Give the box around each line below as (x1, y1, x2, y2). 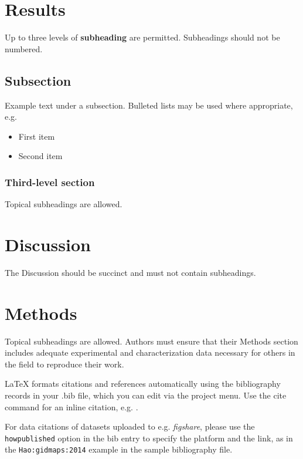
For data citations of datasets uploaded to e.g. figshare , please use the (5, 420, 255, 433)
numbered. (5, 42, 43, 55)
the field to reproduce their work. (5, 357, 124, 370)
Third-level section (5, 174, 95, 189)
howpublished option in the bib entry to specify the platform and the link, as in (5, 431, 293, 444)
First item (18, 130, 55, 142)
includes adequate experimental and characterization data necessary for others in (5, 346, 295, 359)
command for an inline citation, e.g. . (5, 400, 138, 413)
